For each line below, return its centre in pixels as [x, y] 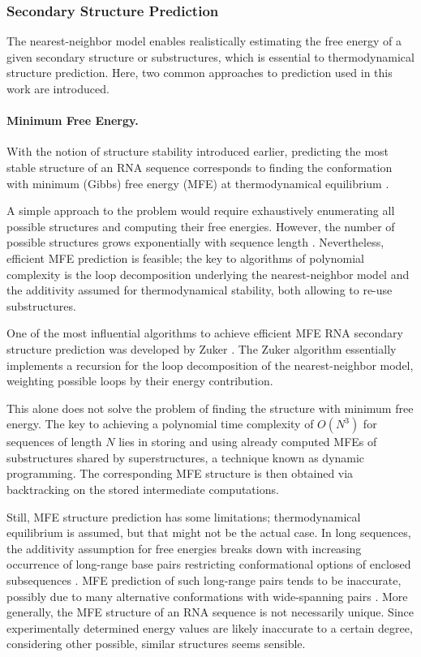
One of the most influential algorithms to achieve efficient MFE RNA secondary [205, 333]
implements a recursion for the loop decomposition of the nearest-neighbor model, [210, 365]
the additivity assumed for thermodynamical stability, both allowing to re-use [200, 290]
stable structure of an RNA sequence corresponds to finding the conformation [200, 167]
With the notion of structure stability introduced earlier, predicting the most [198, 151]
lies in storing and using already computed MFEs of [248, 442]
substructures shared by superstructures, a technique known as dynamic [186, 457]
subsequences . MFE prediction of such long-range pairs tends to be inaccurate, [204, 580]
